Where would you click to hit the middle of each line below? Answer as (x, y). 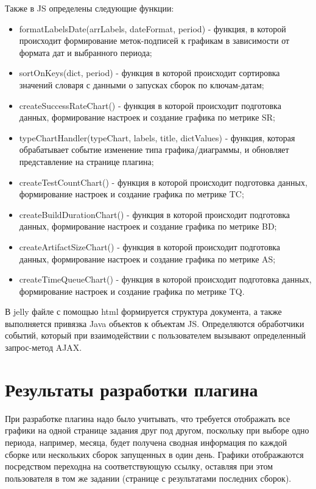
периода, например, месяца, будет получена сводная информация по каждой (146, 442)
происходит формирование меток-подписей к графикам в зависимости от (154, 40)
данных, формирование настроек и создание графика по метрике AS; (147, 259)
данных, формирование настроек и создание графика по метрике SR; (147, 117)
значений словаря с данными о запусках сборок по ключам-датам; (142, 84)
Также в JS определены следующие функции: (90, 8)
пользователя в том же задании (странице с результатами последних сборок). (148, 478)
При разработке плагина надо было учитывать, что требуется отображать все (148, 418)
